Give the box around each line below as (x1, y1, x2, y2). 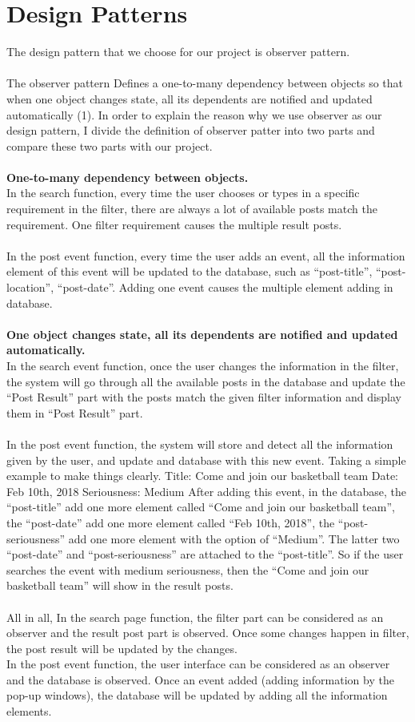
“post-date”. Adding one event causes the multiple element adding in (57, 279, 393, 296)
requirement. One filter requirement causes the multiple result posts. (6, 216, 342, 232)
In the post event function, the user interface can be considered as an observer (6, 655, 390, 672)
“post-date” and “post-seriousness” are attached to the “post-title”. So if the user (6, 546, 404, 563)
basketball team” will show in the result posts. (6, 577, 233, 594)
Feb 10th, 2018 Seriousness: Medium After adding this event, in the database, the (6, 482, 407, 499)
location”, (6, 279, 54, 296)
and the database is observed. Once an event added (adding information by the (6, 671, 394, 688)
